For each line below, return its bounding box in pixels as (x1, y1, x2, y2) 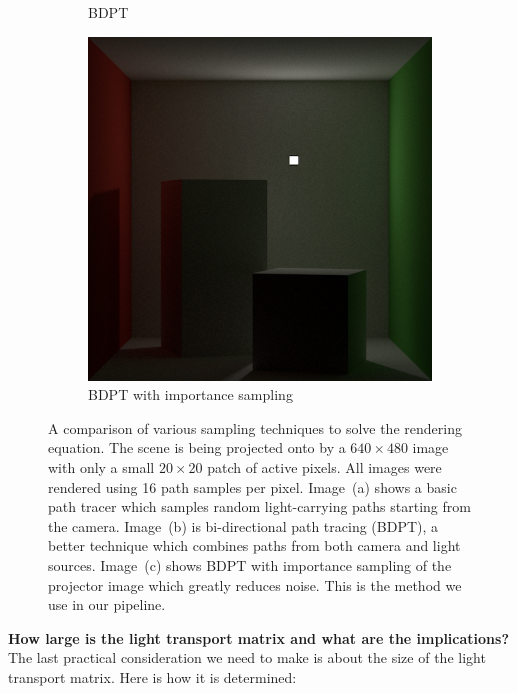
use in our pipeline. (48, 594, 166, 615)
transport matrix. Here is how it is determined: (8, 666, 297, 687)
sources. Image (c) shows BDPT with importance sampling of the (48, 554, 452, 575)
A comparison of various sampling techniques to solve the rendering (48, 417, 462, 438)
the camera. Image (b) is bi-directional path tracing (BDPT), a (48, 515, 439, 536)
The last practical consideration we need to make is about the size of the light (8, 647, 486, 668)
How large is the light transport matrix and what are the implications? (8, 627, 509, 648)
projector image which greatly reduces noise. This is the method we (48, 574, 462, 595)
